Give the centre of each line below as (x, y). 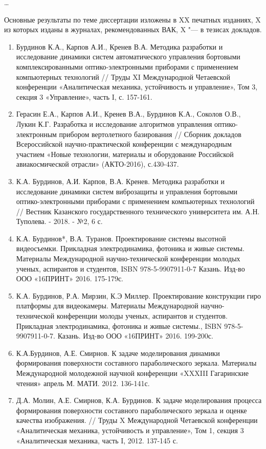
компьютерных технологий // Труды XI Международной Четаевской (123, 76)
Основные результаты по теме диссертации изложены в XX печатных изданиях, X (132, 19)
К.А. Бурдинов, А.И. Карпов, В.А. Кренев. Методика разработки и (120, 181)
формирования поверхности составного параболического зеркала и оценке (131, 410)
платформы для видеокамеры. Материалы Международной (107, 306)
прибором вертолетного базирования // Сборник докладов (150, 134)
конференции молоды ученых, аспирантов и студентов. (142, 316)
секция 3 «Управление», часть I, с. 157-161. (84, 96)
